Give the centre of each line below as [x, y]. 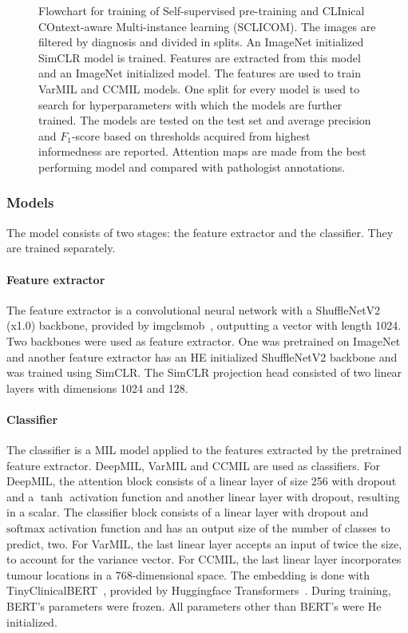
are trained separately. [61, 248]
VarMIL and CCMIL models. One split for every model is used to [199, 88]
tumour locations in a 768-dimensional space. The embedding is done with [188, 574]
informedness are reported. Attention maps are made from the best [202, 151]
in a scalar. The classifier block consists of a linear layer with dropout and [188, 512]
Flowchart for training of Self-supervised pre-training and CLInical [202, 10]
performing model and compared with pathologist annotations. [192, 166]
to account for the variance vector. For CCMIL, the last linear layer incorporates [204, 559]
